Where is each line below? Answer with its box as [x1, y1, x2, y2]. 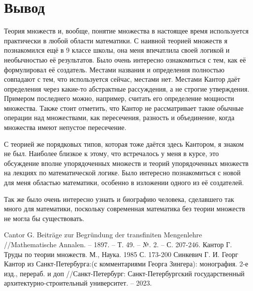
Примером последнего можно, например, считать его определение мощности [4, 93, 234, 103]
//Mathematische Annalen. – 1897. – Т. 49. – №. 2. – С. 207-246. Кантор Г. [4, 239, 232, 249]
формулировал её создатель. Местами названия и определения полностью [4, 64, 224, 74]
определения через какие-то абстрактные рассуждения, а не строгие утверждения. [4, 83, 250, 94]
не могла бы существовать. [4, 213, 85, 223]
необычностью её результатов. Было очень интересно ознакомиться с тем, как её [4, 54, 246, 65]
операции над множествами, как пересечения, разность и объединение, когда [4, 112, 235, 123]
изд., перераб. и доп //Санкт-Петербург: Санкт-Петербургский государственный [4, 268, 245, 278]
